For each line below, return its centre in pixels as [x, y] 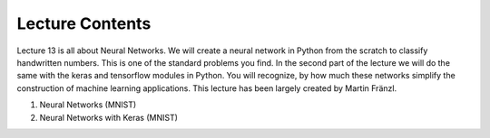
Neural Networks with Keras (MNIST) [109, 117]
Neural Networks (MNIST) [88, 105]
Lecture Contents [84, 23]
